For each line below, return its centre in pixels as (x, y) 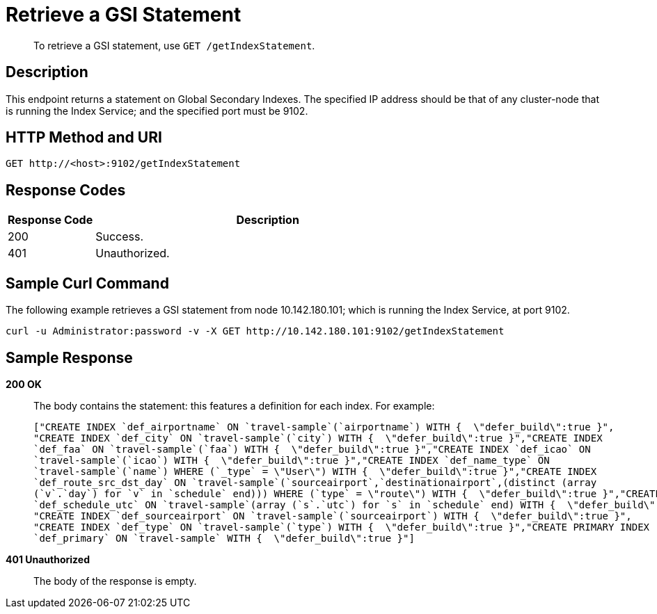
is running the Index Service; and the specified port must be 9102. (157, 111)
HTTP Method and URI (84, 138)
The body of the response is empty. (115, 581)
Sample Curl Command (87, 283)
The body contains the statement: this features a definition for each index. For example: (234, 405)
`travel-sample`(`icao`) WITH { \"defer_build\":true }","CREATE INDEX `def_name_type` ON (292, 460)
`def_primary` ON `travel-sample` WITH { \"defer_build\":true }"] (224, 538)
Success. (120, 237)
